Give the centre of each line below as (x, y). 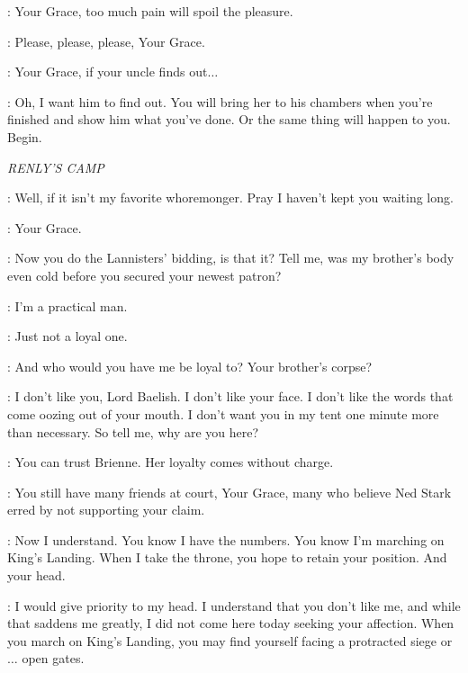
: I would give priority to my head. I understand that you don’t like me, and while (234, 605)
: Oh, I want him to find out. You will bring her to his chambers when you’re (220, 101)
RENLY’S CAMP (56, 167)
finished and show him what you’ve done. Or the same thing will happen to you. (229, 119)
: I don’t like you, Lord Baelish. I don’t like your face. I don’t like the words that (230, 396)
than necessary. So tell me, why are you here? (133, 431)
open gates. (53, 658)
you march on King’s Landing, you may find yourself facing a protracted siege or (230, 640)
